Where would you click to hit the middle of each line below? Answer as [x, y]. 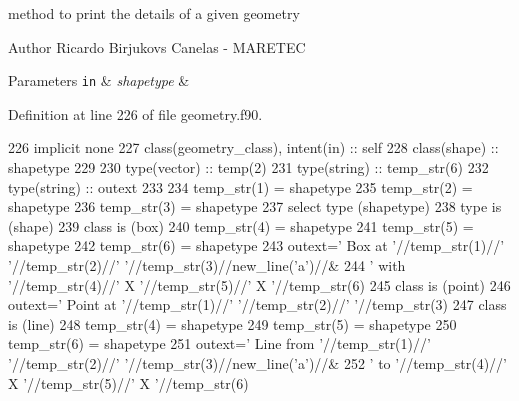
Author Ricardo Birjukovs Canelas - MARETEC [157, 46]
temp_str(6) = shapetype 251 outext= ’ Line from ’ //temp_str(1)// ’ [219, 343]
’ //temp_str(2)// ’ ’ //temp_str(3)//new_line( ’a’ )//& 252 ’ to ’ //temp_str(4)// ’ [257, 362]
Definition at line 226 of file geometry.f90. [135, 113]
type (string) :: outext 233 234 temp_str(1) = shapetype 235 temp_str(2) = [240, 186]
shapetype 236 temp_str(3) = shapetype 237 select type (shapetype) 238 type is [255, 206]
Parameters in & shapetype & [99, 80]
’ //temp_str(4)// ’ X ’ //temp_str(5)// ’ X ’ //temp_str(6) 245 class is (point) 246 [259, 284]
